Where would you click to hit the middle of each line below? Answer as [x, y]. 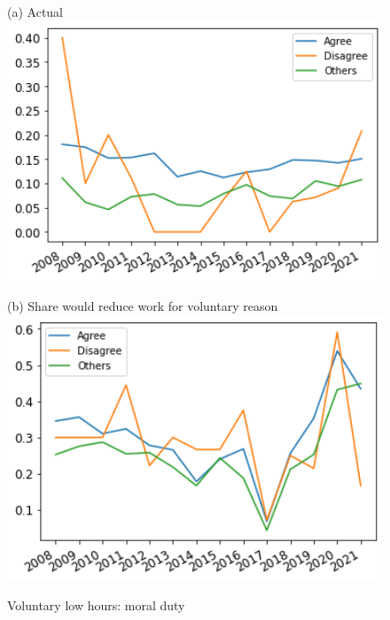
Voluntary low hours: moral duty [96, 605]
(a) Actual [35, 12]
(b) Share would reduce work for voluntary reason [143, 306]
